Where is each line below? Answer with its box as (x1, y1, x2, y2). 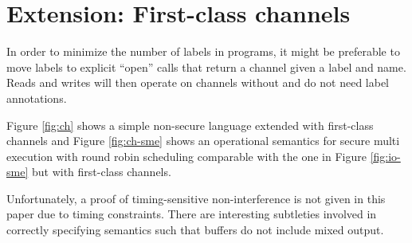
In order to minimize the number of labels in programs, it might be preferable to (6, 43, 400, 60)
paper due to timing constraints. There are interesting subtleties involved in (6, 206, 377, 222)
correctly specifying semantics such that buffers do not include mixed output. (6, 221, 384, 238)
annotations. (6, 89, 67, 106)
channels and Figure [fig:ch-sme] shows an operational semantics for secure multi (6, 132, 400, 149)
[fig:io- (370, 147, 401, 164)
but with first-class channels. (31, 163, 171, 180)
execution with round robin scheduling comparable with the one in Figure (6, 147, 367, 164)
